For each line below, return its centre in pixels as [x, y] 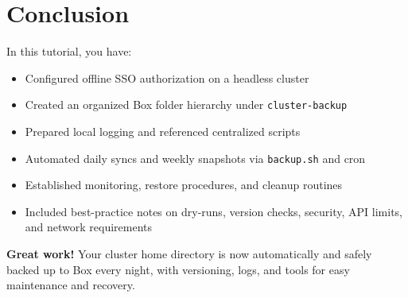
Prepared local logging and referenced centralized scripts [163, 131]
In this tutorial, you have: [69, 51]
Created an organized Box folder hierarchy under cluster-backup [186, 104]
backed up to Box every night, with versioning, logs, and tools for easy [178, 269]
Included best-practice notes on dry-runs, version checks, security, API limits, [214, 211]
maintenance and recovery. [71, 285]
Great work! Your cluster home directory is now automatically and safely [189, 253]
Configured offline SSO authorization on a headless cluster [167, 77]
